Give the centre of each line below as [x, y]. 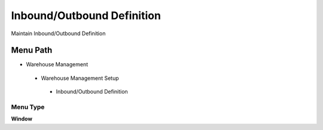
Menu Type [28, 107]
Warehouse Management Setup [80, 78]
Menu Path [32, 50]
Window [22, 119]
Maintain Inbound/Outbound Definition [58, 33]
